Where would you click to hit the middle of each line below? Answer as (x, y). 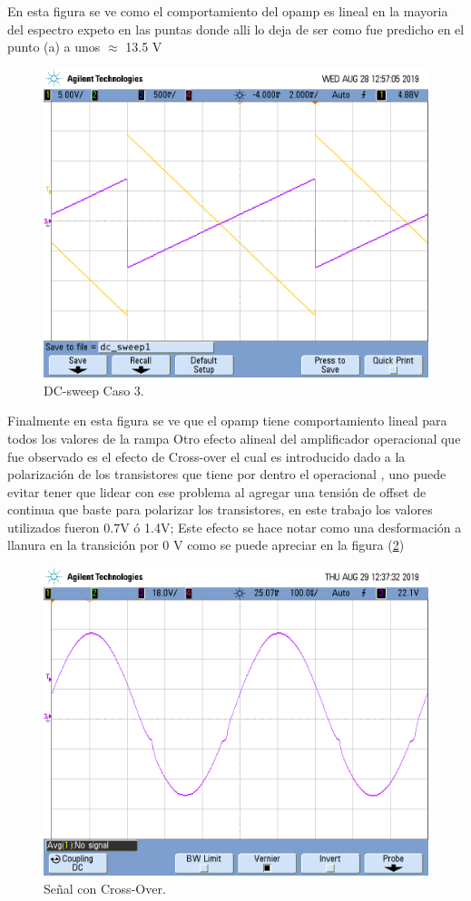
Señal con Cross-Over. (105, 889)
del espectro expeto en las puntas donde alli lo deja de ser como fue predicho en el (236, 29)
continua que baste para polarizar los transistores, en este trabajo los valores (220, 509)
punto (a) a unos (54, 47)
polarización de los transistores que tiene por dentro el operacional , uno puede (227, 474)
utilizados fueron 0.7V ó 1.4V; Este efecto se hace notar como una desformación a (235, 527)
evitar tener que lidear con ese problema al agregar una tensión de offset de (217, 491)
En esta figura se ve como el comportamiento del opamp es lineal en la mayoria (228, 11)
